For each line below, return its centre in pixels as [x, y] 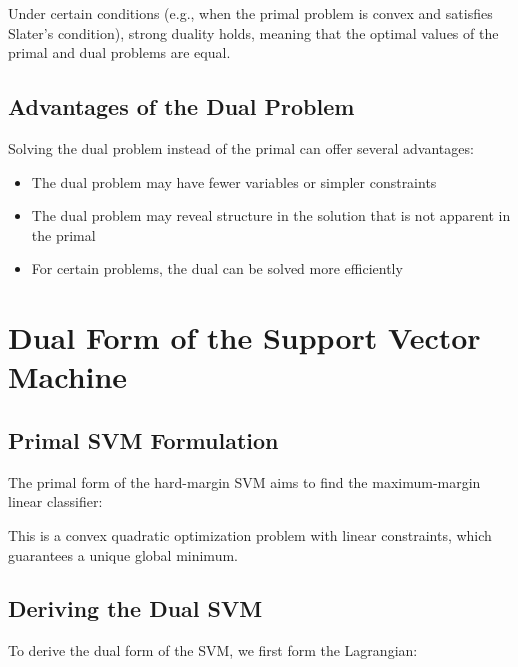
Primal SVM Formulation [143, 439]
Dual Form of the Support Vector [244, 337]
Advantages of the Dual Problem [181, 106]
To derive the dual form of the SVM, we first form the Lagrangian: [213, 650]
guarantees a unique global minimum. [123, 554]
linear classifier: [55, 501]
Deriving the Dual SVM [135, 608]
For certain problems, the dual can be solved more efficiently [217, 268]
